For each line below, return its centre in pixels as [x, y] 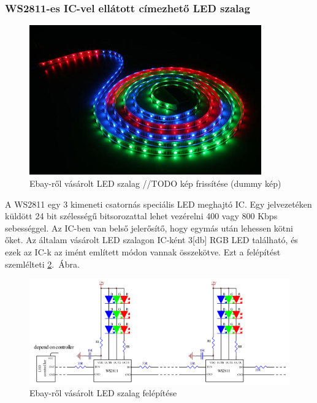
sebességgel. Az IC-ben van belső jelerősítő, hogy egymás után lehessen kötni [149, 228]
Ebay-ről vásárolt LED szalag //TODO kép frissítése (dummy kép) [155, 183]
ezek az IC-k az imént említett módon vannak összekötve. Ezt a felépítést [143, 251]
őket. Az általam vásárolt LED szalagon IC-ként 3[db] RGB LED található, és [151, 240]
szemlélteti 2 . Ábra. [42, 264]
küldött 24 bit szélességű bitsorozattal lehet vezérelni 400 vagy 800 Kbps [141, 216]
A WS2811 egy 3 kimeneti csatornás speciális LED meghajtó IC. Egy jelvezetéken [158, 204]
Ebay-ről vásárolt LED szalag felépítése [103, 393]
